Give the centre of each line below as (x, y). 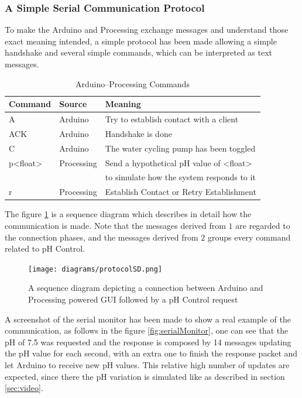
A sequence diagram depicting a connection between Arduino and (146, 288)
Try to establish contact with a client (172, 119)
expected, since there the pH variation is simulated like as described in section (145, 376)
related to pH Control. (45, 248)
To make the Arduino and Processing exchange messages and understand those (147, 30)
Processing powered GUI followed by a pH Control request (133, 299)
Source (73, 104)
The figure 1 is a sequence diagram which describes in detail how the (128, 214)
